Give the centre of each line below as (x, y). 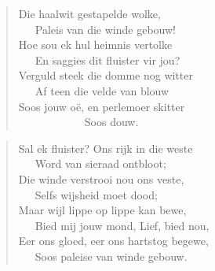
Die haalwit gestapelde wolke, (89, 13)
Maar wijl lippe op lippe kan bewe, (102, 210)
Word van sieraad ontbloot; (100, 163)
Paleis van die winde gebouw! (105, 29)
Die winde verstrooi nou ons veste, (101, 178)
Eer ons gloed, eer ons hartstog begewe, (113, 241)
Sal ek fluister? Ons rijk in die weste (106, 148)
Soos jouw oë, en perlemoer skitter (102, 106)
